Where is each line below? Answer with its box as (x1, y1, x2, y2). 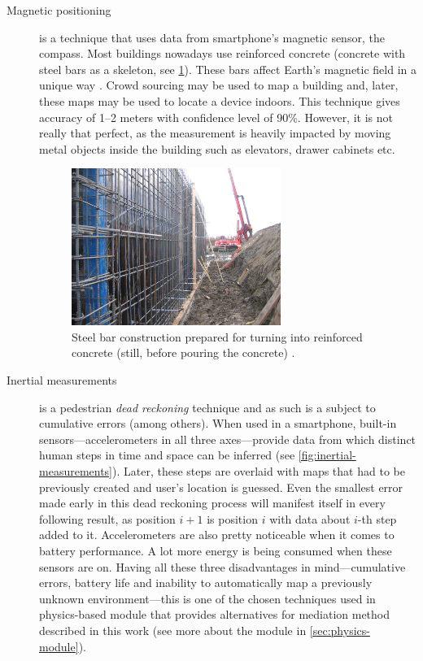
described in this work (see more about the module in (39, 621, 307, 638)
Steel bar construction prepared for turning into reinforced (72, 328, 363, 345)
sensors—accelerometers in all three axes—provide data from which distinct (39, 430, 416, 447)
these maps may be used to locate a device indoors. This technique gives (39, 92, 400, 109)
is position (207, 510, 258, 527)
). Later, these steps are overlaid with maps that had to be (112, 463, 405, 480)
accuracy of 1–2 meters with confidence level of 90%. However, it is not (39, 108, 393, 125)
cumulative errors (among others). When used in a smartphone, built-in (39, 415, 397, 432)
